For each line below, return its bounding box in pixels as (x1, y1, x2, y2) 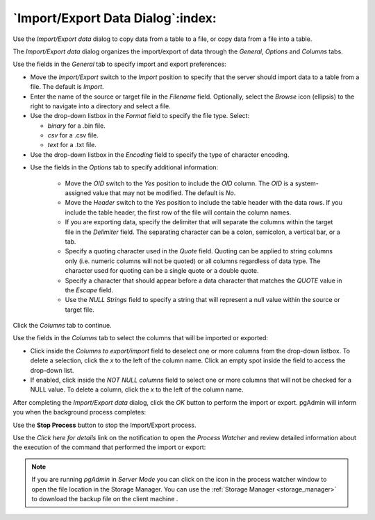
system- (294, 179, 319, 187)
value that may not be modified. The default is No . (92, 189, 236, 197)
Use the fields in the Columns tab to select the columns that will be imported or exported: (12, 334, 269, 342)
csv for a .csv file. (47, 131, 99, 140)
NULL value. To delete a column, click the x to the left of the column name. (30, 385, 244, 394)
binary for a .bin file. (47, 121, 106, 130)
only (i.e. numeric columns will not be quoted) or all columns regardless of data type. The (65, 257, 321, 265)
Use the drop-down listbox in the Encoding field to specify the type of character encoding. (30, 150, 290, 159)
